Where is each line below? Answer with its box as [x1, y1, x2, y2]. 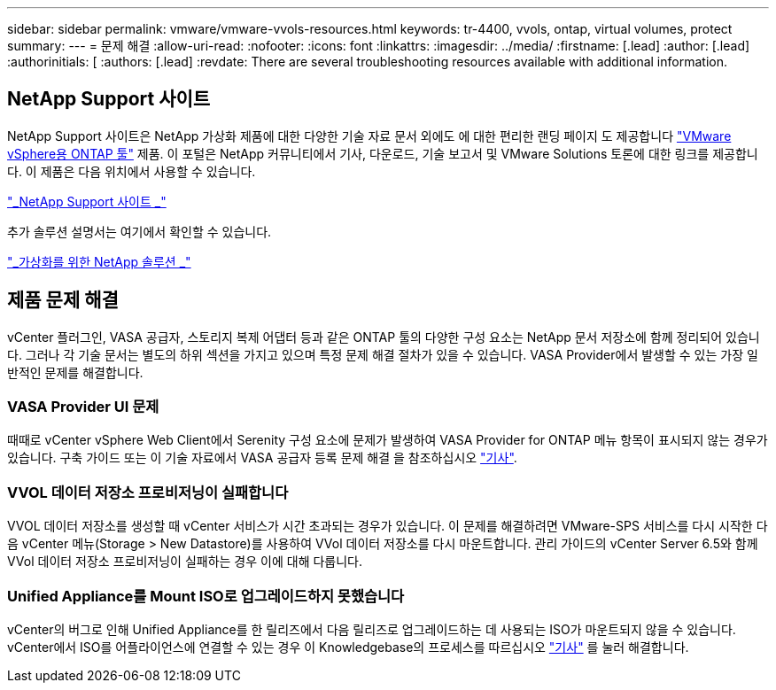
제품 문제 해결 [7, 289, 119, 312]
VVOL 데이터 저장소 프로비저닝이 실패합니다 [7, 483, 289, 501]
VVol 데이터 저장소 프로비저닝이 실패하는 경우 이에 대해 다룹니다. [7, 554, 363, 570]
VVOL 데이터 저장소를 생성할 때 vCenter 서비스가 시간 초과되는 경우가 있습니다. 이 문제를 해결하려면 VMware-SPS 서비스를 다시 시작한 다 [7, 518, 768, 534]
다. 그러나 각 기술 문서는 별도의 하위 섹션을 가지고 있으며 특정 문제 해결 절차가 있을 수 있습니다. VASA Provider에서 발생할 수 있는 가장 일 [7, 346, 758, 362]
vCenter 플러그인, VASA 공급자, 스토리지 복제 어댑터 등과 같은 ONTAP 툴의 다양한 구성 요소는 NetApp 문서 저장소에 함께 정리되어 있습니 [7, 329, 760, 345]
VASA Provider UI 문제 [7, 398, 159, 416]
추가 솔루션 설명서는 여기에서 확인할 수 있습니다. [7, 223, 272, 239]
